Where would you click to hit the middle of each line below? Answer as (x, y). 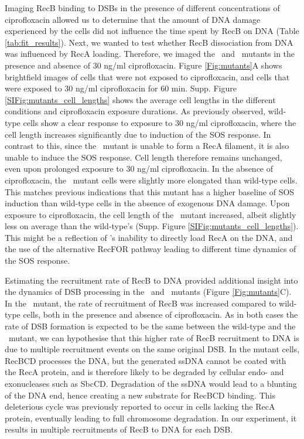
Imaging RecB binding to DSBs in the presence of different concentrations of (142, 8)
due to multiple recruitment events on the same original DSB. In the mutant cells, (152, 349)
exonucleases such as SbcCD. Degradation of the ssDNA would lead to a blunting (151, 383)
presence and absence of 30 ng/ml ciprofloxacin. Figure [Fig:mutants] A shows (144, 65)
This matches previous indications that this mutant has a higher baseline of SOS (150, 191)
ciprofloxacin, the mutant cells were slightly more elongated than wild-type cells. (151, 180)
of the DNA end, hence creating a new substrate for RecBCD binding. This (140, 395)
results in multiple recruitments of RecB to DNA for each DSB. (119, 429)
